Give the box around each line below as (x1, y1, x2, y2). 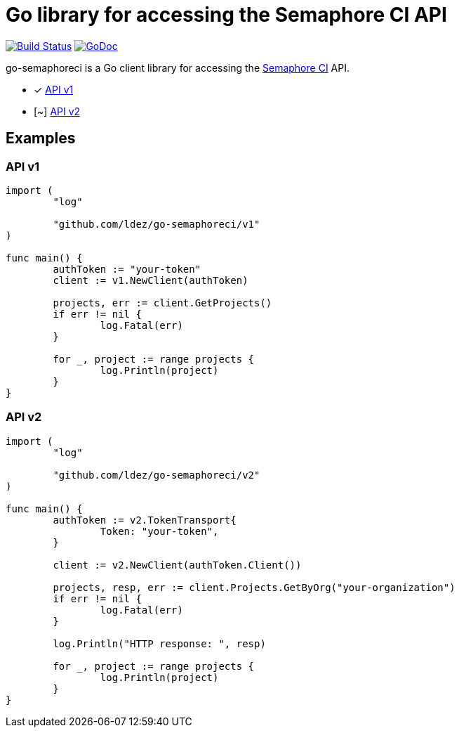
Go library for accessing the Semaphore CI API (6, 3, 447, 27)
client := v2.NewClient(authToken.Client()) (53, 559, 302, 571)
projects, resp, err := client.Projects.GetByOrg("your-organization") (53, 581, 455, 593)
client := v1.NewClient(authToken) (53, 274, 248, 286)
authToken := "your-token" (53, 263, 201, 275)
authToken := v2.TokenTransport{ (53, 514, 237, 526)
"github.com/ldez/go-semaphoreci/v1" (53, 218, 260, 230)
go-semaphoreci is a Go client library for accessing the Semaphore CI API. (6, 61, 350, 74)
